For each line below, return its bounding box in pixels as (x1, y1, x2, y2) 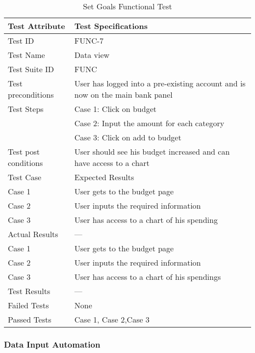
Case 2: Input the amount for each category (74, 117, 225, 129)
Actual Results (8, 228, 58, 240)
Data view (74, 49, 110, 60)
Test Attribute (8, 20, 65, 31)
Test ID (8, 35, 34, 46)
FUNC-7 (74, 35, 104, 46)
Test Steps (8, 103, 44, 114)
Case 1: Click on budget (74, 103, 156, 114)
